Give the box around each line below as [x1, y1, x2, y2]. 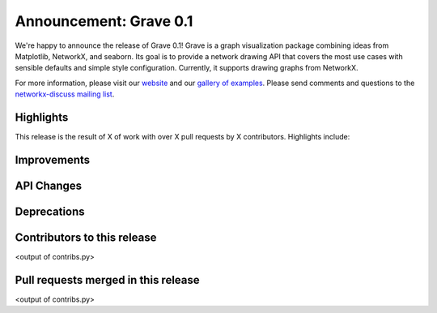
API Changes [15, 178, 83, 192]
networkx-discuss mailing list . [15, 89, 115, 99]
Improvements [15, 152, 91, 166]
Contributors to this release [15, 230, 157, 244]
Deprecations [15, 204, 85, 218]
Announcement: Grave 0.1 [15, 12, 193, 30]
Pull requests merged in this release [15, 272, 200, 287]
